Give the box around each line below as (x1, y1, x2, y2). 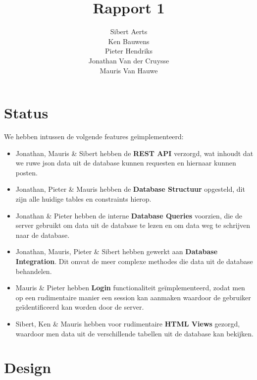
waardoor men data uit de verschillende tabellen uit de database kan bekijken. (15, 328, 254, 338)
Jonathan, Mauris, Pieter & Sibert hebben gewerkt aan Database (15, 246, 218, 257)
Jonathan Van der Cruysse (88, 55, 169, 65)
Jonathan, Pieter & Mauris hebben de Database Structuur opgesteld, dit (15, 184, 245, 194)
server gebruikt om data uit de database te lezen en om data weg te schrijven (15, 220, 251, 230)
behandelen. (15, 266, 52, 276)
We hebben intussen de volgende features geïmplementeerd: (4, 131, 184, 142)
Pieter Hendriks (104, 46, 153, 56)
